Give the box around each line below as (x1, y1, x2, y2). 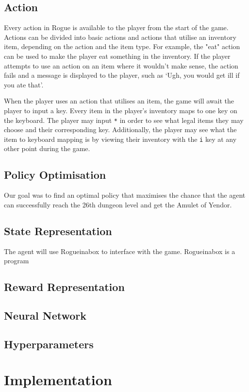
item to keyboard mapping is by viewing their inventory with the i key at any (4, 134, 237, 144)
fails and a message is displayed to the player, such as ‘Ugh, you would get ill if (4, 70, 240, 80)
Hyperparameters (4, 336, 94, 351)
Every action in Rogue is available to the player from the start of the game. (4, 22, 229, 33)
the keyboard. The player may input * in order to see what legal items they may (4, 115, 244, 125)
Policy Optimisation (4, 167, 106, 182)
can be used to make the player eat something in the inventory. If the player (4, 51, 231, 61)
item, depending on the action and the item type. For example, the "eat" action (4, 41, 240, 51)
